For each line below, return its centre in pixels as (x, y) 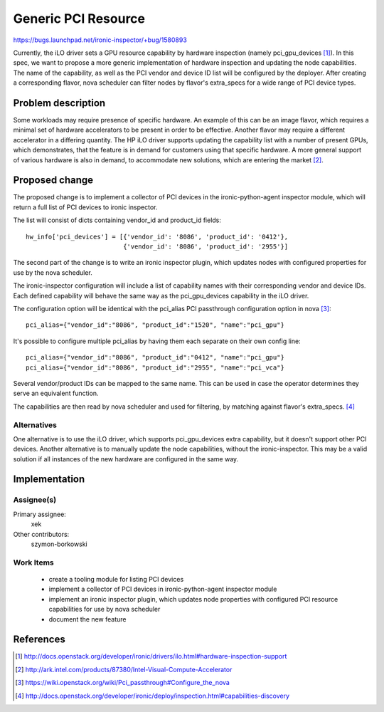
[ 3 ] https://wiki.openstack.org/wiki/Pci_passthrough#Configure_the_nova (123, 683)
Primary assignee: (40, 514)
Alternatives (35, 425)
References (39, 640)
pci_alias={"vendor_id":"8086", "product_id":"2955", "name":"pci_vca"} (155, 367)
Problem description (59, 103)
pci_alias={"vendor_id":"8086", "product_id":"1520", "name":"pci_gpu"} (155, 325)
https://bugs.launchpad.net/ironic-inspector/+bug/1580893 (100, 40)
